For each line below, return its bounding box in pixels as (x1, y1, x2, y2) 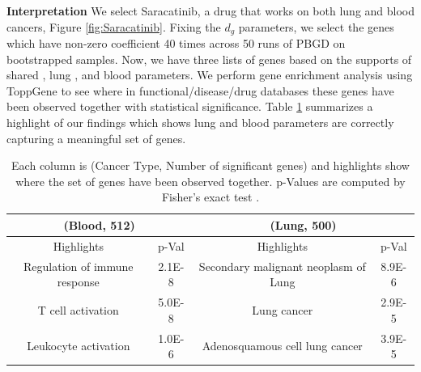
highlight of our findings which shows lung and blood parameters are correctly (6, 114, 394, 131)
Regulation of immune (23, 257, 134, 274)
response (57, 273, 100, 290)
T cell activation (37, 301, 119, 318)
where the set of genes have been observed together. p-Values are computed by (15, 172, 406, 189)
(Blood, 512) (63, 216, 135, 233)
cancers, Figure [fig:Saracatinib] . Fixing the (6, 18, 221, 35)
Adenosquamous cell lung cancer (202, 337, 363, 354)
